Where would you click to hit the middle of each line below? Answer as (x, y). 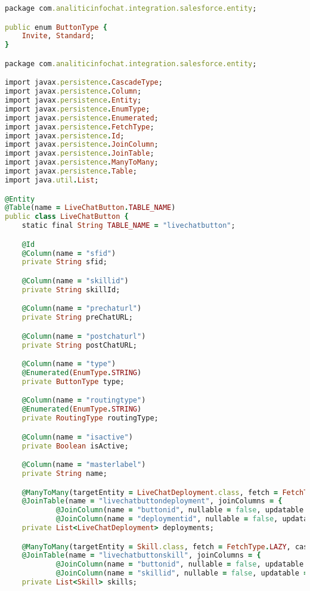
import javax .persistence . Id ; (65, 136)
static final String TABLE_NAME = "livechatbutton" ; (128, 226)
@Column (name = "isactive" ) (77, 437)
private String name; (64, 474)
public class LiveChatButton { (67, 217)
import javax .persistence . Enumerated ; (82, 118)
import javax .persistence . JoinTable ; (80, 154)
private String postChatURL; (79, 345)
